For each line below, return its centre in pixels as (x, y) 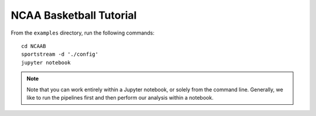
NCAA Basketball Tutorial (74, 15)
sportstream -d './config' (60, 54)
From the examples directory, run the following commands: (83, 33)
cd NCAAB (34, 46)
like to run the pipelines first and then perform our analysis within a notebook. (120, 97)
